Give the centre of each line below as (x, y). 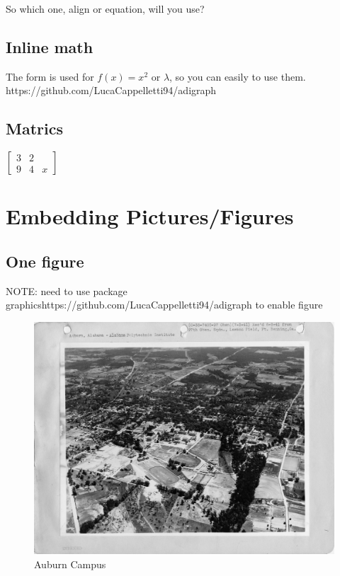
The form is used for (50, 76)
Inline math (50, 46)
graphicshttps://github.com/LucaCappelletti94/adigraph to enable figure (164, 305)
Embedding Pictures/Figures (150, 216)
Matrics (34, 128)
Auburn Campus (70, 564)
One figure (45, 261)
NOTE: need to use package (67, 290)
